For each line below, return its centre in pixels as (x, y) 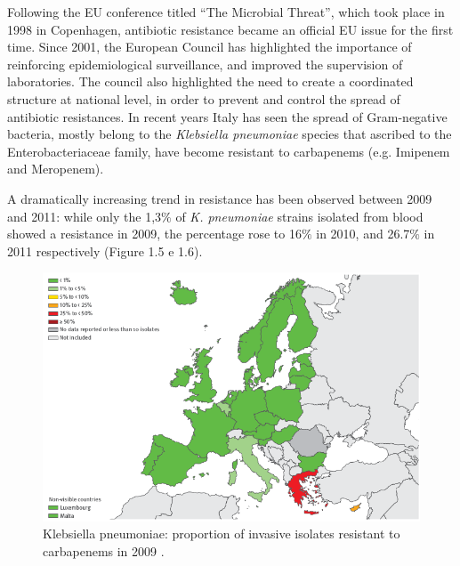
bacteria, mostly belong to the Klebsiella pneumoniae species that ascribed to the (230, 134)
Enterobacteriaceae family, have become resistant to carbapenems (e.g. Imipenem (229, 151)
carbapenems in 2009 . (104, 550)
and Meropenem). (56, 169)
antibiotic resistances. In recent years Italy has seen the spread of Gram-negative (227, 116)
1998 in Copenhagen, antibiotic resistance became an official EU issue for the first (230, 29)
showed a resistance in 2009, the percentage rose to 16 (154, 234)
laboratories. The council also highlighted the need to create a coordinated (210, 81)
